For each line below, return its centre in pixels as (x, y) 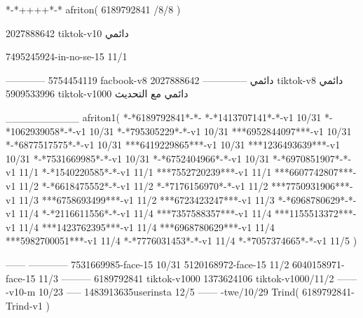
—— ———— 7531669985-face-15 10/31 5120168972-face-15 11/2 (148, 264)
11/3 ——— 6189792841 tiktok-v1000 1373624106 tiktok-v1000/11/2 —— (198, 278)
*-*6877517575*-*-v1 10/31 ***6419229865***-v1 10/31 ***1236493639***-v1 (173, 145)
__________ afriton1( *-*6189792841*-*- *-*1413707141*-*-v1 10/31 (164, 117)
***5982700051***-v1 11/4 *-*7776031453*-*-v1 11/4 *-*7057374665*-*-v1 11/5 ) (181, 241)
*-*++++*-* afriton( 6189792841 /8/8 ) (93, 9)
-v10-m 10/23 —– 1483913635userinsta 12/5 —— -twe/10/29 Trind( (152, 292)
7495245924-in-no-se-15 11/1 (67, 56)
